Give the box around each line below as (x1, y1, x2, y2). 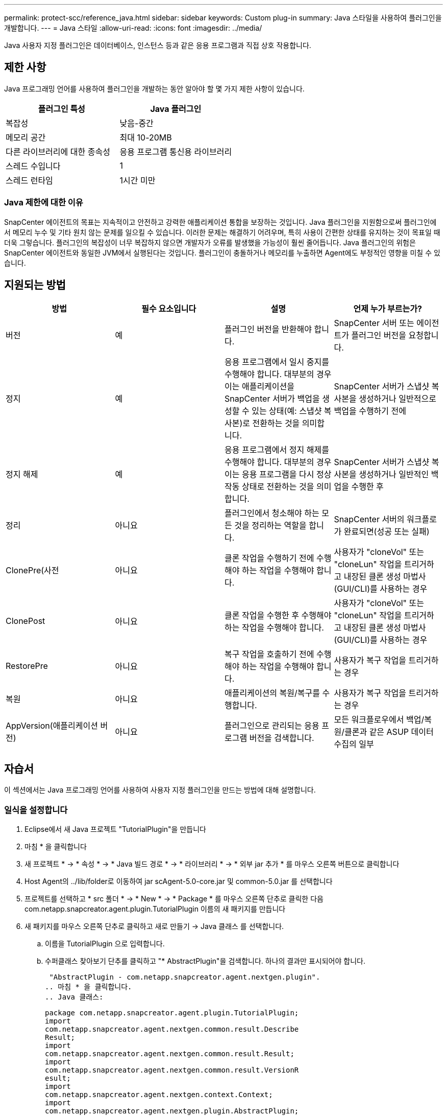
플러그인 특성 (38, 103, 85, 114)
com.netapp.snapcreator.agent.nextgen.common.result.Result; (45, 1050, 294, 1058)
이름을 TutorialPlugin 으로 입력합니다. (45, 939, 165, 948)
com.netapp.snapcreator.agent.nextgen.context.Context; (45, 1090, 273, 1099)
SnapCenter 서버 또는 (334, 318, 414, 329)
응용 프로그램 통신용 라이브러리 (119, 146, 232, 157)
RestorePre (6, 661, 48, 671)
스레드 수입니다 (6, 160, 61, 171)
